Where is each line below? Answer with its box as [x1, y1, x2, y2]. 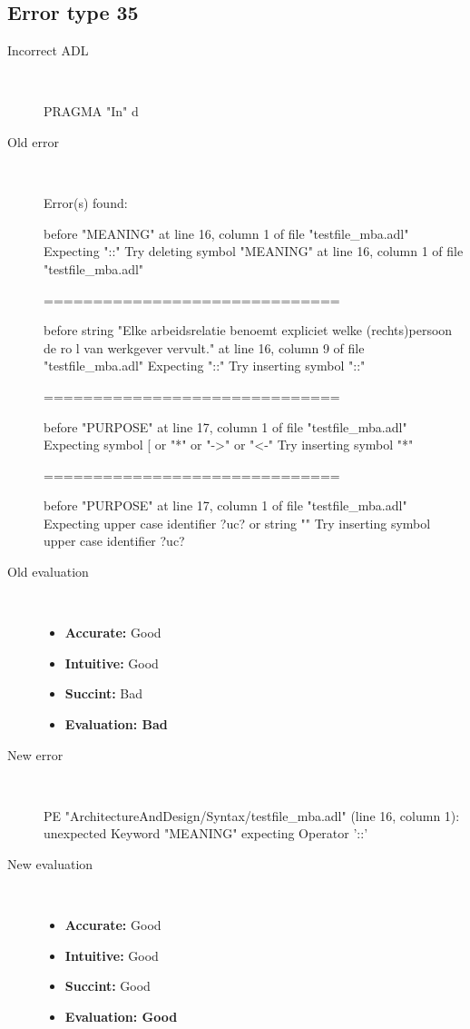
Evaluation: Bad [64, 715, 168, 734]
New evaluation [7, 855, 93, 874]
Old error [7, 132, 59, 151]
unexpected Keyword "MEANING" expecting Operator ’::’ [44, 824, 368, 843]
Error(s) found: [44, 193, 128, 213]
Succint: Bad [64, 684, 143, 703]
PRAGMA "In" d [44, 102, 139, 121]
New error [7, 745, 64, 764]
